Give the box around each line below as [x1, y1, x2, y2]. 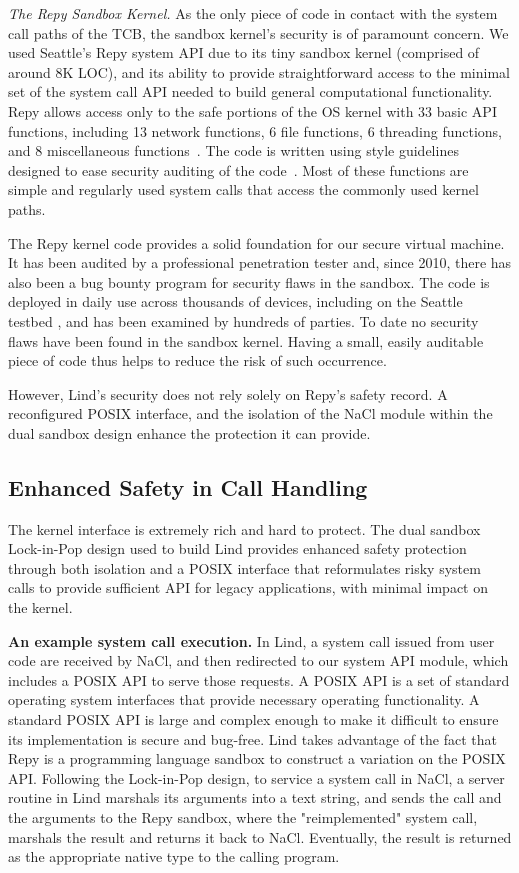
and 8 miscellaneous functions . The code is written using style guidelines [8, 140, 459, 161]
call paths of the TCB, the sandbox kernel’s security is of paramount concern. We [8, 22, 509, 43]
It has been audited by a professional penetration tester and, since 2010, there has [8, 252, 512, 273]
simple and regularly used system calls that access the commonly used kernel [8, 179, 479, 200]
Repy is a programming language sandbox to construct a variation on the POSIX [8, 748, 506, 769]
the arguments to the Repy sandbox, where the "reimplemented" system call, [8, 806, 478, 827]
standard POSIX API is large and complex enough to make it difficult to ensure [8, 709, 499, 730]
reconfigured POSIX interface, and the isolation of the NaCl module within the [8, 403, 493, 424]
